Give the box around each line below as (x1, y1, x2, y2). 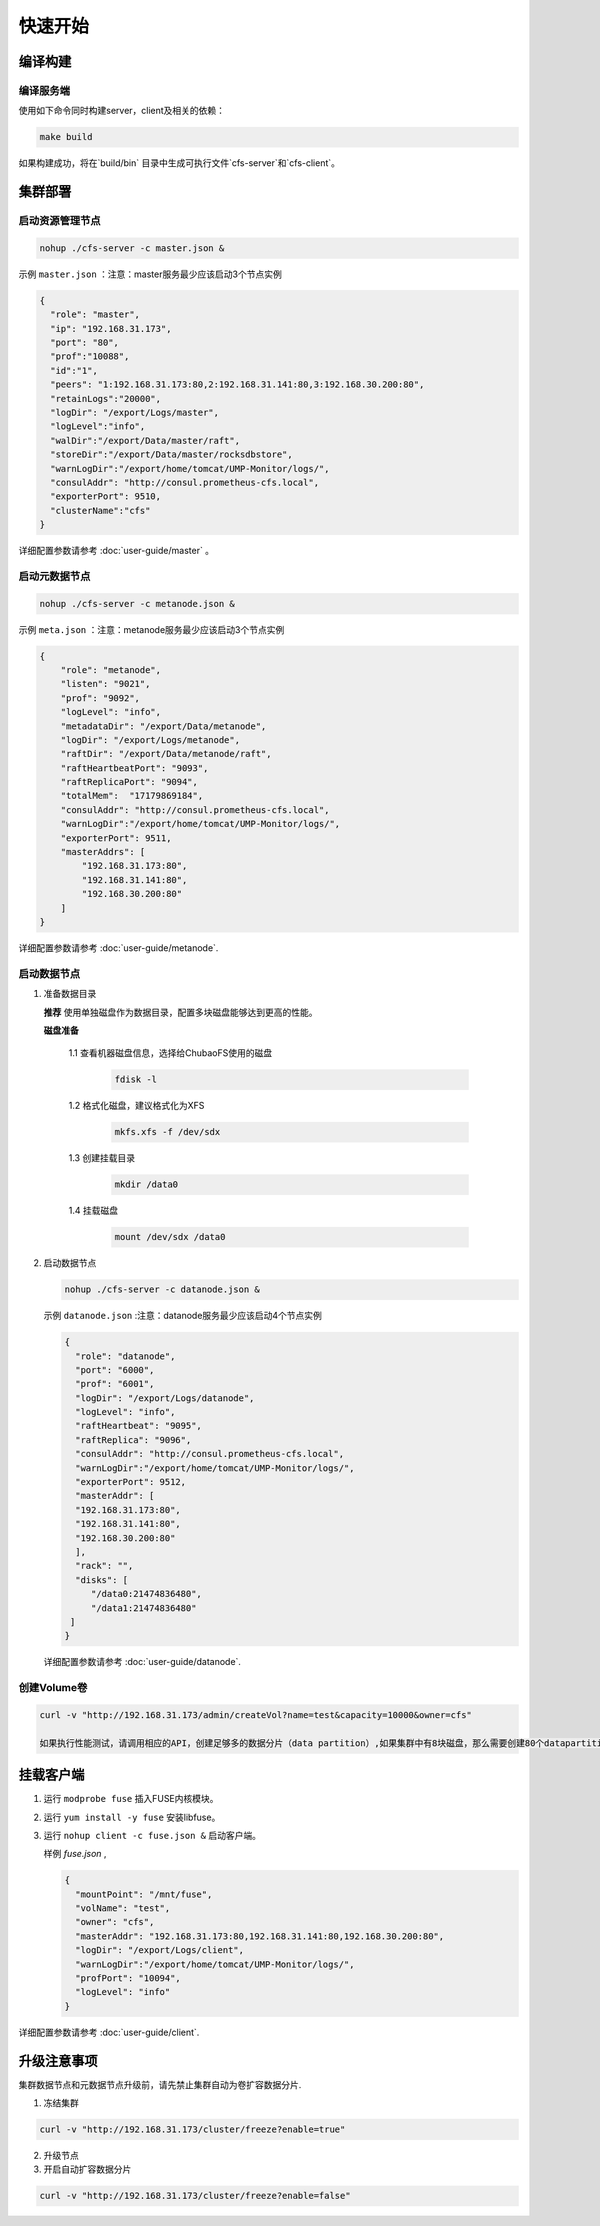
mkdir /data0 (114, 1179, 179, 1190)
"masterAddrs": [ (60, 846, 146, 858)
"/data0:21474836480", (90, 1588, 202, 1600)
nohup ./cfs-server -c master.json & (39, 242, 225, 254)
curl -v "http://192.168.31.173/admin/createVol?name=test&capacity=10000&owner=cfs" (39, 1709, 472, 1720)
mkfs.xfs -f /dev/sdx (114, 1126, 221, 1138)
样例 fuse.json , (43, 1848, 107, 1860)
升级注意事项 (18, 2052, 98, 2069)
